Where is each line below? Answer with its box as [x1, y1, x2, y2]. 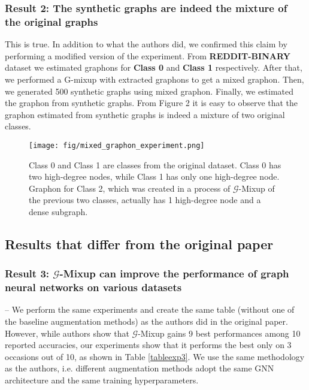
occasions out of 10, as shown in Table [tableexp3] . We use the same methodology [5, 350, 305, 362]
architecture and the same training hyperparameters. [5, 374, 199, 386]
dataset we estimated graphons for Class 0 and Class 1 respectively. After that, [5, 61, 302, 74]
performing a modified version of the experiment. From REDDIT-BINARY [5, 49, 290, 62]
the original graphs [5, 14, 98, 29]
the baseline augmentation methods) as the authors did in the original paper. [5, 315, 288, 328]
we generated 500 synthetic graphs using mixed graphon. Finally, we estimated [5, 84, 294, 97]
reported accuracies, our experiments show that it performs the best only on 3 [5, 338, 292, 351]
